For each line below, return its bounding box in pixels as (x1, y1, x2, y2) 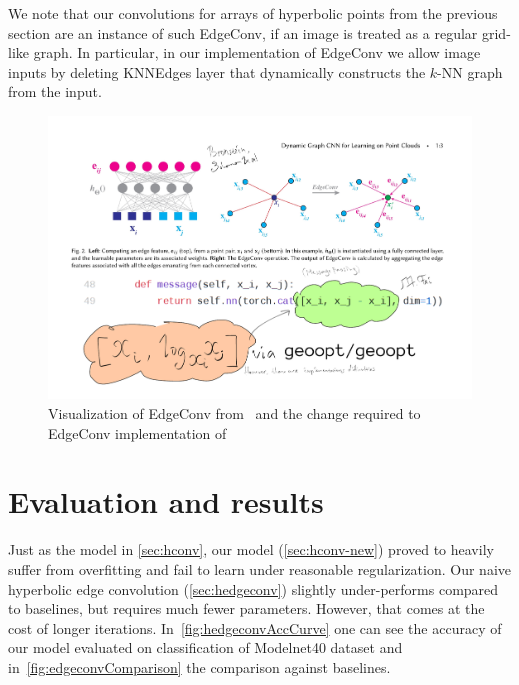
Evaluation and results (8, 481, 324, 522)
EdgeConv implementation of (48, 422, 227, 443)
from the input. (8, 81, 102, 102)
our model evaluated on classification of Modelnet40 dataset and (8, 637, 403, 658)
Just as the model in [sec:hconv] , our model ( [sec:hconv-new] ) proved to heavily (8, 539, 494, 560)
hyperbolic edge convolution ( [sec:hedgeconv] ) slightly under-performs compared (8, 578, 499, 599)
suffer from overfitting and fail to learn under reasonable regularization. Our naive (8, 558, 512, 579)
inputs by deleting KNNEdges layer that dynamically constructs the (8, 61, 426, 82)
